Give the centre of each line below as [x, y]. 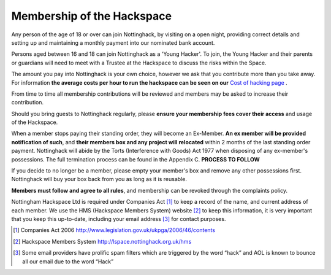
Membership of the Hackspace [91, 16]
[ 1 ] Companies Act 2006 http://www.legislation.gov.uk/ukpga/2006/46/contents [114, 230]
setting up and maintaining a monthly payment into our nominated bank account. [113, 42]
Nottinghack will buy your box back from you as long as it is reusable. [99, 179]
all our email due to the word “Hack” [68, 261]
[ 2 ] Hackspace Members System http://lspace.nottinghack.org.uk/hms [102, 241]
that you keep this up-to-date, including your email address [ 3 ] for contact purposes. [119, 219]
